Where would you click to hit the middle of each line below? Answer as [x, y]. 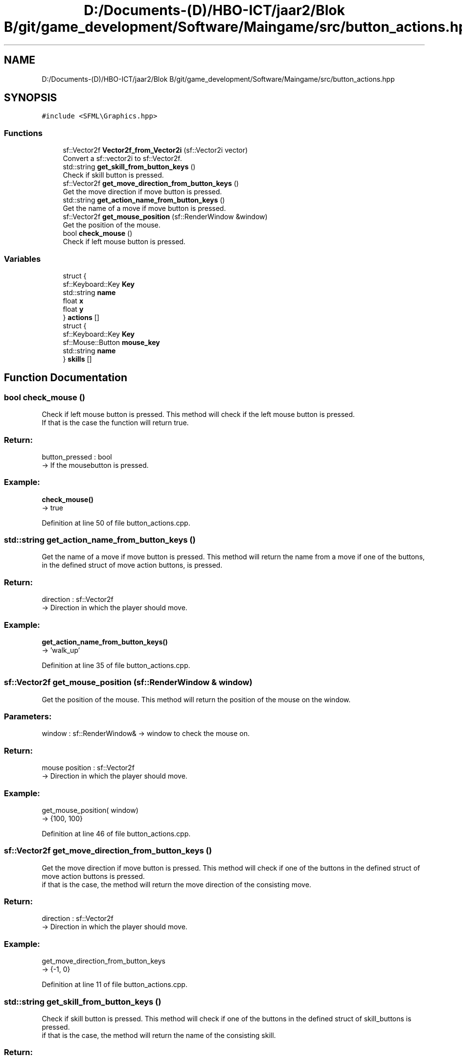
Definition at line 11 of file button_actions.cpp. [115, 985]
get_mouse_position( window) [90, 810]
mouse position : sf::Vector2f [88, 768]
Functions [23, 133]
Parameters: [28, 717]
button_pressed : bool [77, 457]
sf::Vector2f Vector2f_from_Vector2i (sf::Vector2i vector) [155, 150]
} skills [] [77, 359]
